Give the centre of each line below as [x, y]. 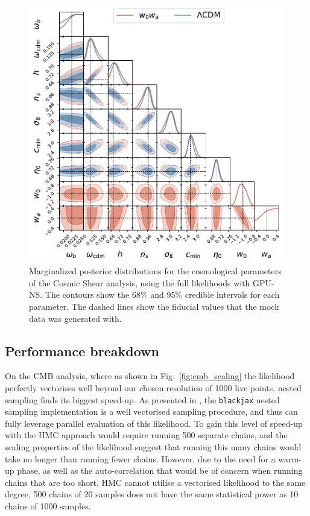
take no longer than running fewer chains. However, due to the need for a [140, 458]
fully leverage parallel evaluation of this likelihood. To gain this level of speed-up [154, 423]
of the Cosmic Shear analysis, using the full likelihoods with [140, 282]
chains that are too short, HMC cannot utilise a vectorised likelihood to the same [155, 482]
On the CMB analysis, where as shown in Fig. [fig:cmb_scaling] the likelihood [150, 376]
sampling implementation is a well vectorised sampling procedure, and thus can [151, 411]
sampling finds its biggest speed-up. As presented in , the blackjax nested [142, 399]
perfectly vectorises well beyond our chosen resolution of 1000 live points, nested [153, 387]
